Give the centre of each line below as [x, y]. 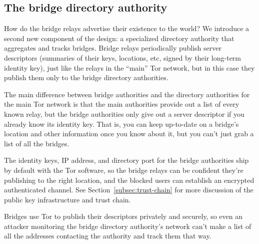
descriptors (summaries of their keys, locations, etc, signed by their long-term [123, 57]
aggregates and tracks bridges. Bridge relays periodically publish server [113, 48]
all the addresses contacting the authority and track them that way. [108, 236]
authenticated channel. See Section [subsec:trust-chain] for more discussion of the [129, 190]
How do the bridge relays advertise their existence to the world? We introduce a [127, 28]
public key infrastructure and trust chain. [67, 199]
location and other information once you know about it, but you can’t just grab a [129, 134]
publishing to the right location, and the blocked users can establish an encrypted [129, 180]
